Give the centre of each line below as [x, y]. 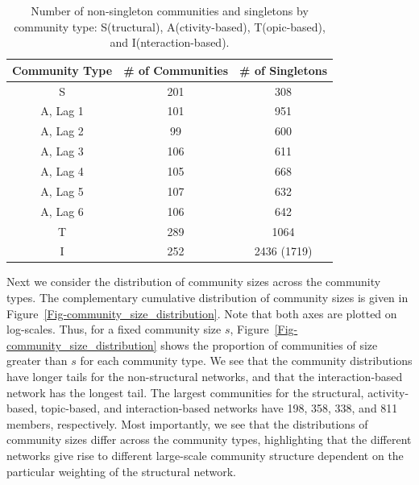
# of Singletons [284, 70]
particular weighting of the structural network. [121, 471]
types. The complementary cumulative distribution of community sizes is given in [207, 298]
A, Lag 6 [62, 211]
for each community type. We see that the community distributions [246, 361]
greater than [37, 361]
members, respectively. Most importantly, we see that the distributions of [187, 423]
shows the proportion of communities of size [269, 344]
